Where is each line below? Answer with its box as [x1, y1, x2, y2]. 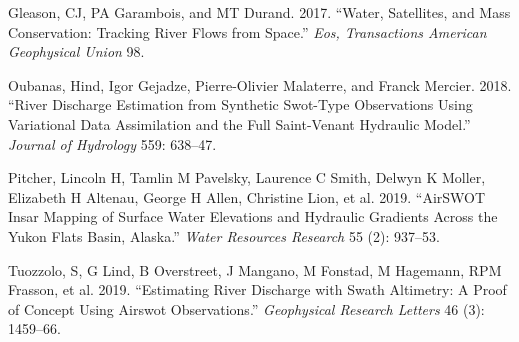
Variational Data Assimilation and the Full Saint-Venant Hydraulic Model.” [8, 113, 471, 134]
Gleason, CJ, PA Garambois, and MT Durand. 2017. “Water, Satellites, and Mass [8, 2, 511, 22]
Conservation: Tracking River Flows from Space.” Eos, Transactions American [8, 21, 487, 42]
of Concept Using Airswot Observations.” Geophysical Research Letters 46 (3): [8, 298, 485, 319]
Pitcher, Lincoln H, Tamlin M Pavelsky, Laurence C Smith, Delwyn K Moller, [8, 167, 486, 188]
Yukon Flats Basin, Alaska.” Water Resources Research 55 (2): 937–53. [8, 225, 440, 246]
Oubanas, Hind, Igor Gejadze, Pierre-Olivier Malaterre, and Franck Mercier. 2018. [8, 74, 512, 95]
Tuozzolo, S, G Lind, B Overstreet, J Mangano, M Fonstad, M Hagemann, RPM [8, 259, 502, 280]
